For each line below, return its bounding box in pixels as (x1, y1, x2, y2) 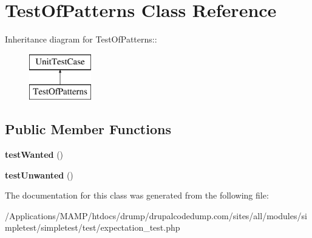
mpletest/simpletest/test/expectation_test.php (5, 221, 180, 234)
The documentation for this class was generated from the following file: (5, 189, 269, 202)
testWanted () (5, 148, 64, 161)
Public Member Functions (5, 120, 171, 138)
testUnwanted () (5, 168, 73, 181)
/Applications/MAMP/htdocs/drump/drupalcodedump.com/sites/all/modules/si (5, 209, 307, 222)
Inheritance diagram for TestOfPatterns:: (5, 33, 157, 46)
